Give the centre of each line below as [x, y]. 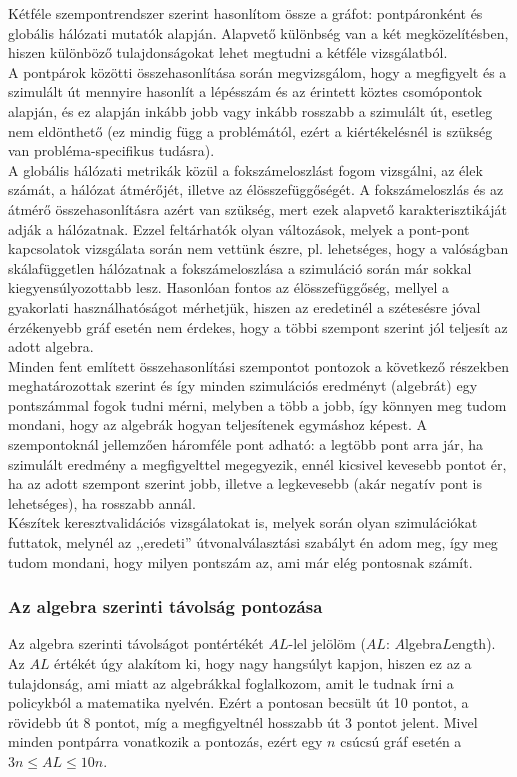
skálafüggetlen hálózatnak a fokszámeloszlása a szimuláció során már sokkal [240, 267]
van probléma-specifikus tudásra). [111, 150]
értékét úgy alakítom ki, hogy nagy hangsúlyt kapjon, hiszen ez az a [263, 663]
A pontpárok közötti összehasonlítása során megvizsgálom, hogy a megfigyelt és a [257, 71]
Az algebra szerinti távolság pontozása [165, 606]
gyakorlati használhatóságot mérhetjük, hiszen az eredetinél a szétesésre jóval [244, 306]
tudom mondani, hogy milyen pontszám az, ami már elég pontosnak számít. [240, 561]
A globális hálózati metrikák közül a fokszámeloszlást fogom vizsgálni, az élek [245, 169]
